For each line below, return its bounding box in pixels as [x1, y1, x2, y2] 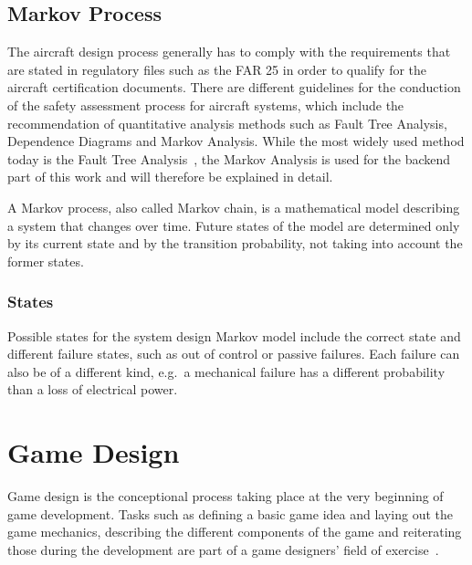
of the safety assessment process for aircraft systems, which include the [7, 95, 404, 114]
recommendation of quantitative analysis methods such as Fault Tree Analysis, [7, 113, 447, 132]
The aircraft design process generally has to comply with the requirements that [7, 42, 451, 61]
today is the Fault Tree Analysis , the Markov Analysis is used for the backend [7, 149, 451, 168]
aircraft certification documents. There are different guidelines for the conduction [7, 78, 461, 97]
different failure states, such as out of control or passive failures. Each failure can [7, 344, 460, 363]
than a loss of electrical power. [7, 380, 178, 399]
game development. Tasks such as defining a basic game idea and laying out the [7, 504, 454, 523]
